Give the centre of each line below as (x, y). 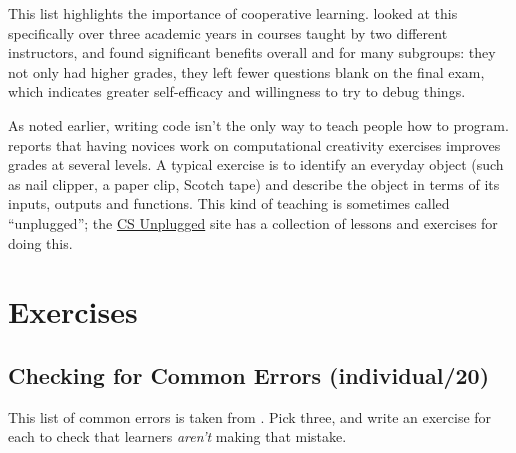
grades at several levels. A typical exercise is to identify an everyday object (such (256, 164)
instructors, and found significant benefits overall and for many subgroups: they (252, 52)
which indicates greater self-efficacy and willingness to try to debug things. (237, 91)
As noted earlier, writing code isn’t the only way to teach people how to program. (258, 124)
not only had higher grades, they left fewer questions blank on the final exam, (246, 71)
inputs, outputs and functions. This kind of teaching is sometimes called (229, 203)
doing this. (40, 242)
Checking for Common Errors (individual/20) (249, 374)
